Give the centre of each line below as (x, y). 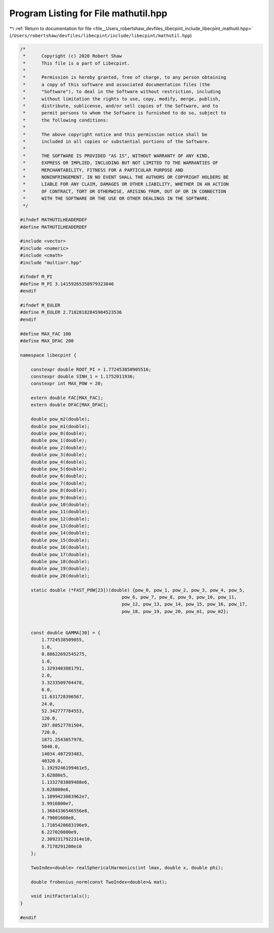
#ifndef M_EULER (40, 305)
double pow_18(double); (60, 562)
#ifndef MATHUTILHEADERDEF (54, 220)
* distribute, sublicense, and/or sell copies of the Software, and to (121, 106)
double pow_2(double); (59, 447)
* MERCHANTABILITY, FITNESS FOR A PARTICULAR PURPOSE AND (103, 170)
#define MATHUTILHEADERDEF (54, 227)
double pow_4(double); (59, 462)
